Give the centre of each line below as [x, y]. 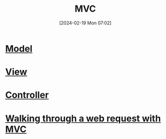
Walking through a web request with [83, 118]
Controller [27, 95]
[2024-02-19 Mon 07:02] [85, 23]
